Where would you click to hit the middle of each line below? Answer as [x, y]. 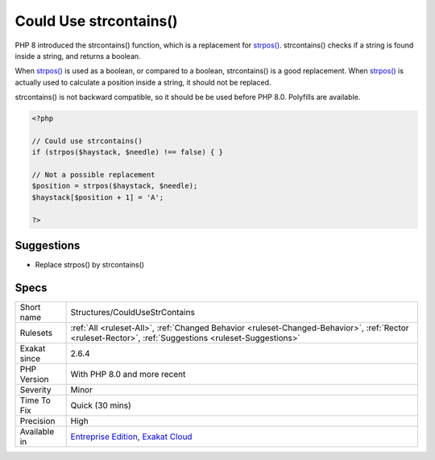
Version [34, 379]
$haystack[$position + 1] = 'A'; [98, 197]
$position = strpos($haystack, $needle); [115, 186]
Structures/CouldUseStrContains [133, 313]
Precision [37, 421]
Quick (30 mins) [101, 405]
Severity [35, 390]
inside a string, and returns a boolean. [78, 56]
